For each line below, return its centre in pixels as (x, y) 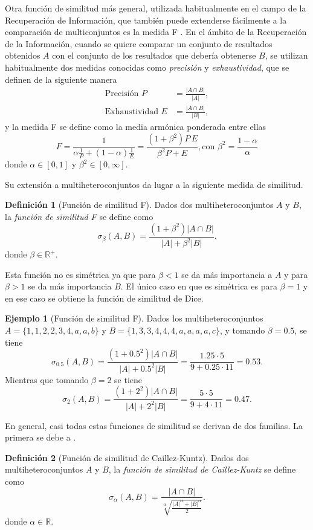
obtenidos (23, 55)
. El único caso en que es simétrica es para (199, 286)
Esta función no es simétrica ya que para (80, 274)
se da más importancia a (227, 274)
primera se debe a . (40, 437)
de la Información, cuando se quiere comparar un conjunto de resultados (139, 43)
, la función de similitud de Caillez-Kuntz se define (202, 469)
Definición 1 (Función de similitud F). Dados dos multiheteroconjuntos (139, 205)
